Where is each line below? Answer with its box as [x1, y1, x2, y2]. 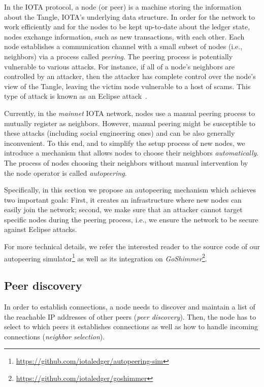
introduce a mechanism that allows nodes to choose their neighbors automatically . [4, 147, 259, 158]
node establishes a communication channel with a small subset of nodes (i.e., [4, 41, 243, 52]
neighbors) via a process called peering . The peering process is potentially [4, 51, 233, 61]
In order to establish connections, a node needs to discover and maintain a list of [4, 301, 255, 312]
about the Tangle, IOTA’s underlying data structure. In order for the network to [4, 11, 255, 22]
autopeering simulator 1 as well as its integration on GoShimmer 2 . [4, 251, 207, 263]
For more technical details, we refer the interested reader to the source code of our [4, 241, 260, 252]
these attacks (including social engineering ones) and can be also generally [4, 128, 235, 138]
